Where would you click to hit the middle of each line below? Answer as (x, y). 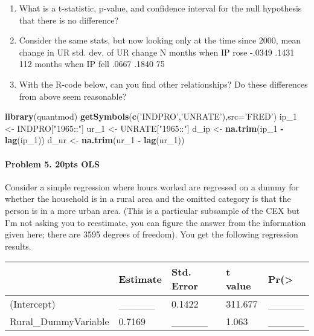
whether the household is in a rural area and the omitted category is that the (148, 199)
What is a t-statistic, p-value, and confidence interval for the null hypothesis (160, 8)
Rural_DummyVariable (59, 321)
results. (18, 246)
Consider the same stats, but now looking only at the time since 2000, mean (160, 40)
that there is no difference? (69, 20)
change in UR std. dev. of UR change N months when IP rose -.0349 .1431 (157, 52)
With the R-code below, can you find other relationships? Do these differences (163, 84)
